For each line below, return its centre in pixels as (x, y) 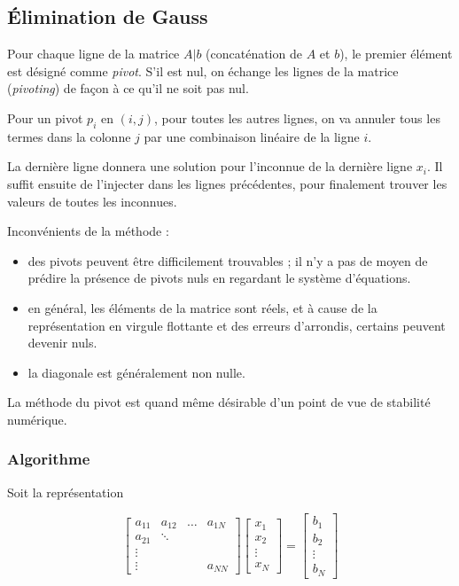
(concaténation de (254, 54)
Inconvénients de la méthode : (88, 231)
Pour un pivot (45, 117)
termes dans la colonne (69, 136)
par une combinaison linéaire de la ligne (252, 136)
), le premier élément (396, 54)
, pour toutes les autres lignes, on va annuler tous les (297, 117)
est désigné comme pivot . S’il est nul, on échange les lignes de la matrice (203, 70)
